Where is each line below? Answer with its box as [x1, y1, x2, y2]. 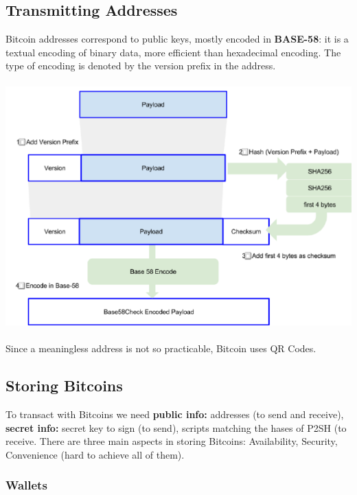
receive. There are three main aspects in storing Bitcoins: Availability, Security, [5, 434, 338, 448]
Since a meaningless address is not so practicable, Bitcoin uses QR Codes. [5, 341, 316, 356]
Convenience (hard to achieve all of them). [5, 447, 185, 461]
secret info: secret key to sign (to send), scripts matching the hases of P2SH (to [5, 420, 347, 435]
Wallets [5, 476, 47, 494]
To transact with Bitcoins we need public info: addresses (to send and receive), [5, 406, 344, 421]
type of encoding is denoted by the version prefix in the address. [5, 58, 276, 73]
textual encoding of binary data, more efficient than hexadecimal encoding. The [5, 45, 341, 59]
